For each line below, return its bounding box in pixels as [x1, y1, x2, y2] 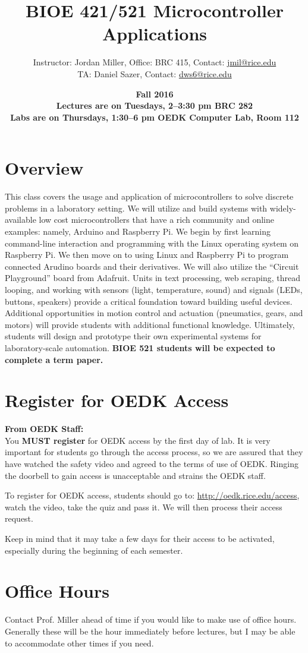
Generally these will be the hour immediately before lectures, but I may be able [5, 624, 296, 637]
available [5, 213, 36, 226]
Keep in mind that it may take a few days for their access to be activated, [5, 532, 275, 544]
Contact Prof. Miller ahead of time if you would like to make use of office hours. [5, 613, 297, 626]
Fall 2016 [136, 87, 174, 100]
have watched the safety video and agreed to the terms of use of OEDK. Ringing [5, 458, 298, 470]
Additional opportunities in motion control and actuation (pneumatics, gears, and [5, 307, 303, 319]
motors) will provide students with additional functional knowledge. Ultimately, [5, 318, 295, 330]
